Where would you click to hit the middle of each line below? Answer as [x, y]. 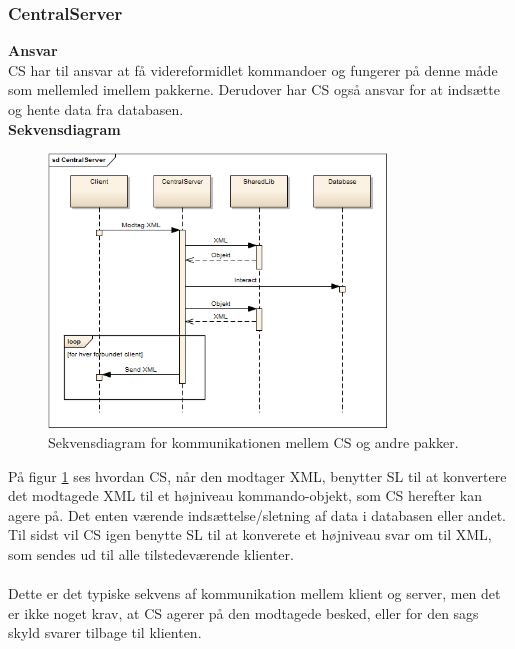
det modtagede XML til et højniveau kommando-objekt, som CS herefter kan [245, 495]
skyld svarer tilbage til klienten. [105, 632]
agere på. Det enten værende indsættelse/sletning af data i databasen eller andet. [257, 514]
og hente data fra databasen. [96, 109]
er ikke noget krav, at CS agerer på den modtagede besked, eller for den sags [243, 612]
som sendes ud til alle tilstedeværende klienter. [151, 553]
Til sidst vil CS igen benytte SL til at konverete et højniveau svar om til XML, [250, 534]
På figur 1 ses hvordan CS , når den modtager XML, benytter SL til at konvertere [257, 475]
